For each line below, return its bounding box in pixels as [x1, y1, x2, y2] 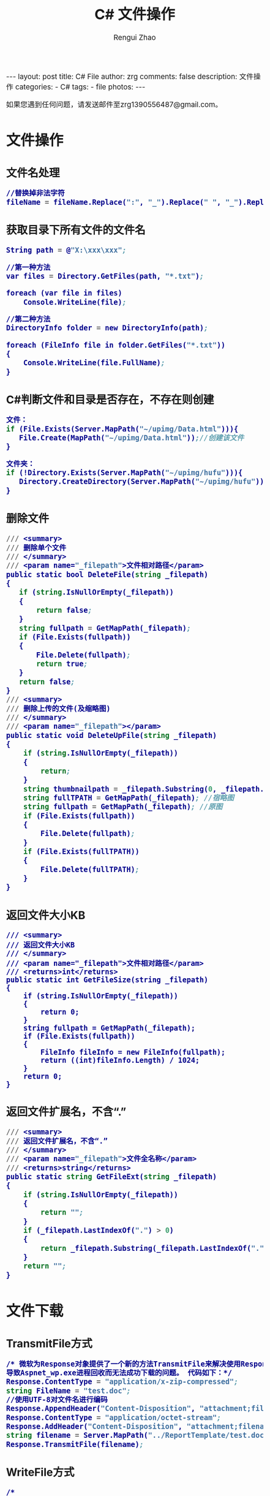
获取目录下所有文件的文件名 [6, 223, 146, 237]
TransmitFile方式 [6, 1337, 93, 1351]
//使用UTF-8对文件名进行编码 [6, 1395, 108, 1404]
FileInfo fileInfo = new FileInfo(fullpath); [40, 1047, 226, 1057]
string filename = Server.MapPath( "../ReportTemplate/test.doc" [6, 1431, 269, 1440]
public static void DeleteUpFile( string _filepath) [6, 731, 217, 740]
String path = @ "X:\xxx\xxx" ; [6, 246, 127, 255]
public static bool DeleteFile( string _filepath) [6, 570, 208, 579]
